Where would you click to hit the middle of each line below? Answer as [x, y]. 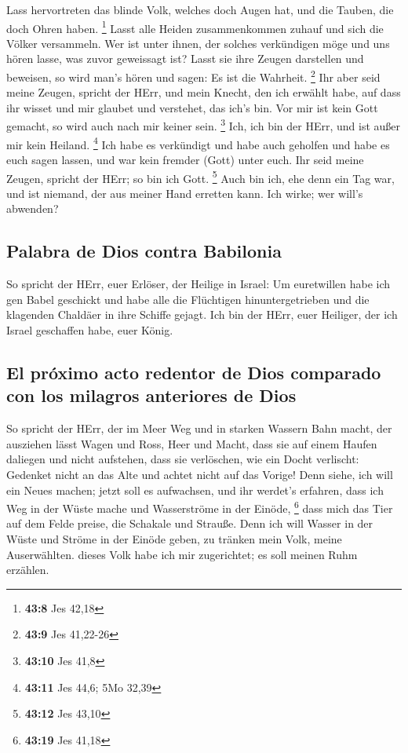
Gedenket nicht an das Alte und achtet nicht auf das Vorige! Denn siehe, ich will [200, 474]
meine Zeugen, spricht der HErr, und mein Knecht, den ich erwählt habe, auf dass [204, 92]
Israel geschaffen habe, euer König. [90, 329]
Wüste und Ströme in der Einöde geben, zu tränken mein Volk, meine [174, 538]
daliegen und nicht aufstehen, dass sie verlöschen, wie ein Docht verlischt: [183, 459]
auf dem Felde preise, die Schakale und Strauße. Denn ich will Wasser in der [190, 523]
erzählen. [28, 570]
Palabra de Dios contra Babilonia [144, 251]
